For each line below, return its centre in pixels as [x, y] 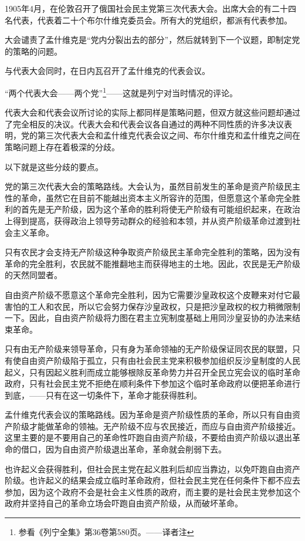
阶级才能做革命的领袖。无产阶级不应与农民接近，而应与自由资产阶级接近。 [156, 426]
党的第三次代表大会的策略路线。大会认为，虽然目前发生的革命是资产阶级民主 [152, 186]
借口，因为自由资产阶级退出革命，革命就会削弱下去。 [123, 449]
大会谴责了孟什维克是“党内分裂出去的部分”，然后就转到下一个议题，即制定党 [152, 40]
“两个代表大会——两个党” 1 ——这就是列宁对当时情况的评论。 [121, 92]
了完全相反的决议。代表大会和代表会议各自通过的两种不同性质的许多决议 [144, 124]
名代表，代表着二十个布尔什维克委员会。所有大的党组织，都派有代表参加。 [148, 20]
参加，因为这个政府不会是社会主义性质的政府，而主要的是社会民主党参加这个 [152, 491]
